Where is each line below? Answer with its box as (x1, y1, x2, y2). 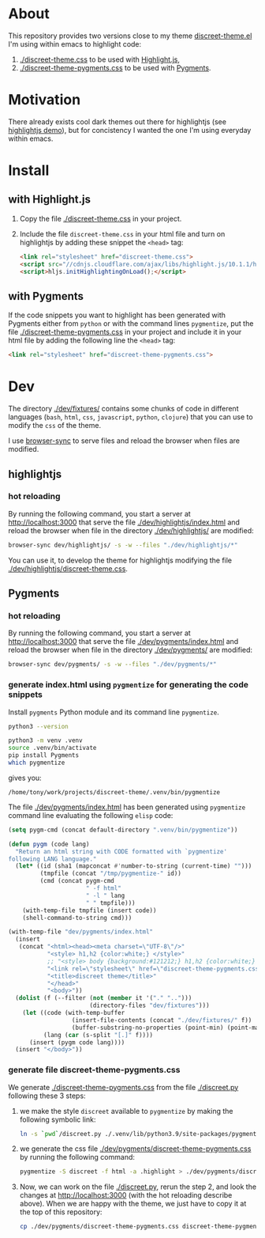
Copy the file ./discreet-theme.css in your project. (19, 214, 182, 223)
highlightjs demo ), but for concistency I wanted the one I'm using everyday (8, 125, 252, 134)
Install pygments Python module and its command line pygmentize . (8, 707, 219, 717)
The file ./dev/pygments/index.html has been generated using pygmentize (8, 802, 246, 812)
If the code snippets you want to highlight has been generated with (8, 310, 226, 320)
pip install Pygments (8, 752, 80, 759)
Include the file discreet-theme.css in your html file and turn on (19, 229, 226, 238)
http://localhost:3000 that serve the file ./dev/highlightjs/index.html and (8, 517, 241, 527)
